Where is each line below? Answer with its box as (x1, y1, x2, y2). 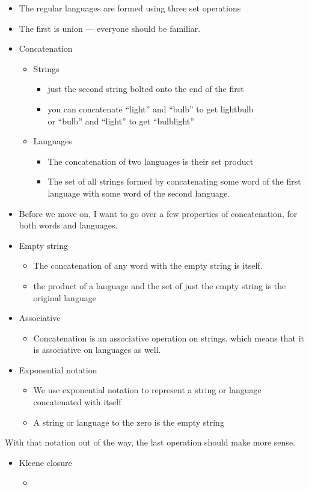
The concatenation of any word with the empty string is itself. (33, 259, 263, 272)
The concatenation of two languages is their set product (47, 155, 254, 167)
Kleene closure (19, 456, 72, 468)
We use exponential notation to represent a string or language (33, 384, 262, 396)
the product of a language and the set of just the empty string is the (33, 279, 286, 292)
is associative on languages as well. (33, 343, 161, 356)
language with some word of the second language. (47, 186, 230, 199)
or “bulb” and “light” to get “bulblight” (47, 114, 194, 127)
